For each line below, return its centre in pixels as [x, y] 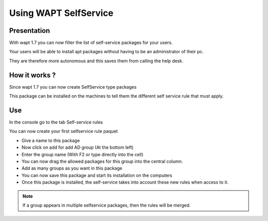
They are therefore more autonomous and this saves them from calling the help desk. [96, 61]
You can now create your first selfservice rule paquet [64, 131]
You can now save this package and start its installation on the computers [97, 175]
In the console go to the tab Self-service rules [56, 122]
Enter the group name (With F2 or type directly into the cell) [83, 154]
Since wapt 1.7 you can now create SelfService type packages [73, 87]
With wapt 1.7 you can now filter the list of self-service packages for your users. [91, 43]
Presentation [30, 31]
